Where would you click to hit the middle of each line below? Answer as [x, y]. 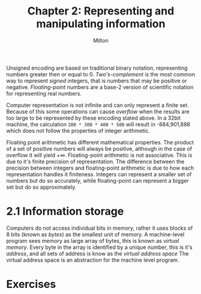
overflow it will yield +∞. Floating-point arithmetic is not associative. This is [99, 155]
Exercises [31, 284]
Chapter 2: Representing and [101, 11]
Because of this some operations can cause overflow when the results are [98, 111]
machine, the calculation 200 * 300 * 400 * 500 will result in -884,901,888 [98, 124]
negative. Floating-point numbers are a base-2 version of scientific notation [100, 87]
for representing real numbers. [44, 93]
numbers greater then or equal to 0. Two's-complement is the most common [101, 74]
